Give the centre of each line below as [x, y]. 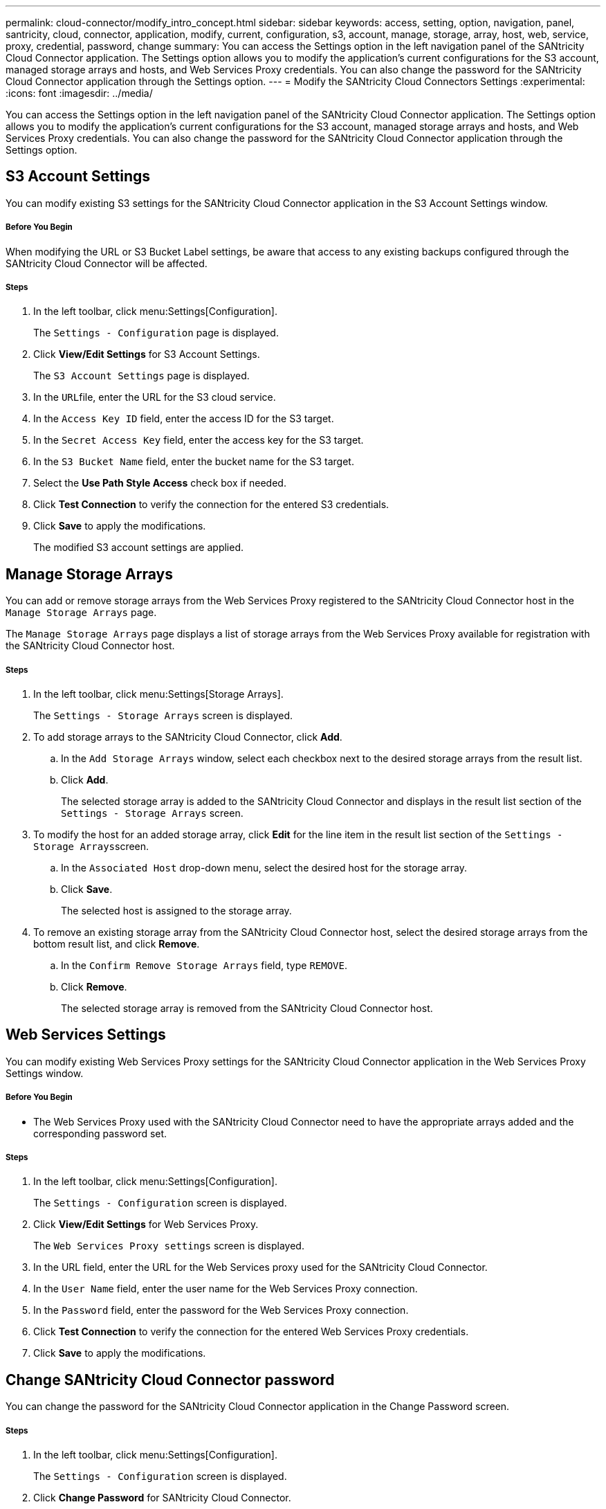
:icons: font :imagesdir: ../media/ [79, 93]
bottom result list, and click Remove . [117, 944]
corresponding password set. [100, 1133]
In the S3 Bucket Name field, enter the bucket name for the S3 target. [194, 462]
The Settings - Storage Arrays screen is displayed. [163, 716]
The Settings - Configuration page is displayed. [156, 333]
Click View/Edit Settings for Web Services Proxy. [146, 1225]
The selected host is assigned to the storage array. [176, 911]
